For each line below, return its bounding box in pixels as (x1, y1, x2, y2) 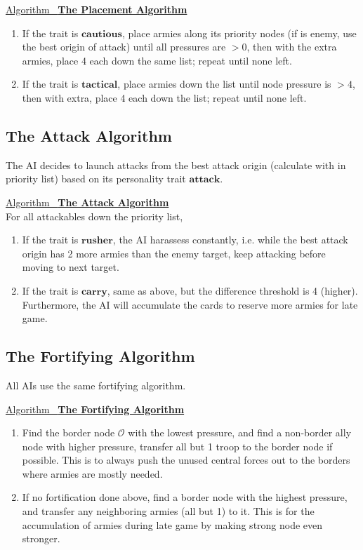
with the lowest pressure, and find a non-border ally (128, 425, 352, 440)
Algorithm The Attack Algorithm (6, 194, 169, 209)
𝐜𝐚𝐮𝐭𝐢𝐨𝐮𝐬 (81, 29, 122, 39)
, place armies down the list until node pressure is (117, 76, 331, 91)
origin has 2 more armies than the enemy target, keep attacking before (22, 246, 326, 260)
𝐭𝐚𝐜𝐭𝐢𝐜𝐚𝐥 (81, 80, 118, 90)
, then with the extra (246, 39, 337, 54)
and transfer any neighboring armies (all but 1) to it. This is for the (22, 504, 315, 518)
